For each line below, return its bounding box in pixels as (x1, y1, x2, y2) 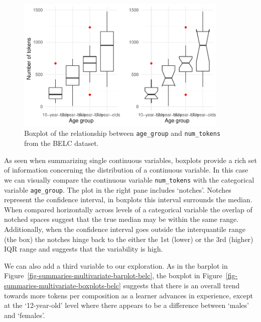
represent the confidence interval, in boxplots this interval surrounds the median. (4, 194, 252, 205)
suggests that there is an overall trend (123, 280, 240, 290)
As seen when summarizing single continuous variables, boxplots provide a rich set (4, 154, 257, 165)
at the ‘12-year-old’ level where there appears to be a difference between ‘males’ (4, 300, 249, 310)
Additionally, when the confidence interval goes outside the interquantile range (4, 223, 245, 234)
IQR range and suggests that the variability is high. (4, 244, 163, 254)
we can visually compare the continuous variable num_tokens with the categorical (4, 174, 254, 185)
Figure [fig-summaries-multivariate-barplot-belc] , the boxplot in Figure (4, 270, 222, 281)
